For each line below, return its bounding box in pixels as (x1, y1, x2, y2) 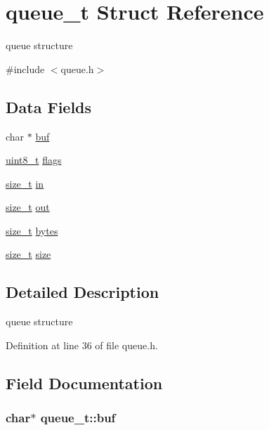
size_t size (6, 247, 51, 261)
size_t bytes (6, 223, 58, 237)
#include (6, 61, 45, 76)
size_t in (6, 176, 44, 190)
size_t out (6, 200, 50, 214)
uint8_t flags (6, 152, 62, 167)
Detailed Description (6, 281, 159, 303)
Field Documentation (6, 372, 163, 393)
